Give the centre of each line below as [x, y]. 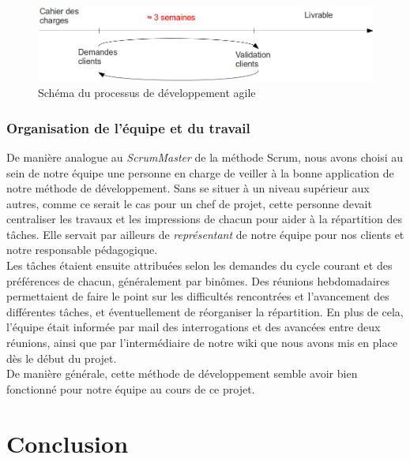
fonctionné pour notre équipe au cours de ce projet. [131, 388]
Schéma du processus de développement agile [147, 93]
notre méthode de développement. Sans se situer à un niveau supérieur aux [188, 188]
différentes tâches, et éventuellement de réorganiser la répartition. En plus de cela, [205, 311]
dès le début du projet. [62, 358]
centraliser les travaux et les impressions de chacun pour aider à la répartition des [204, 219]
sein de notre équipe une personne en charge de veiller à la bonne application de [200, 172]
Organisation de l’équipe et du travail [128, 127]
